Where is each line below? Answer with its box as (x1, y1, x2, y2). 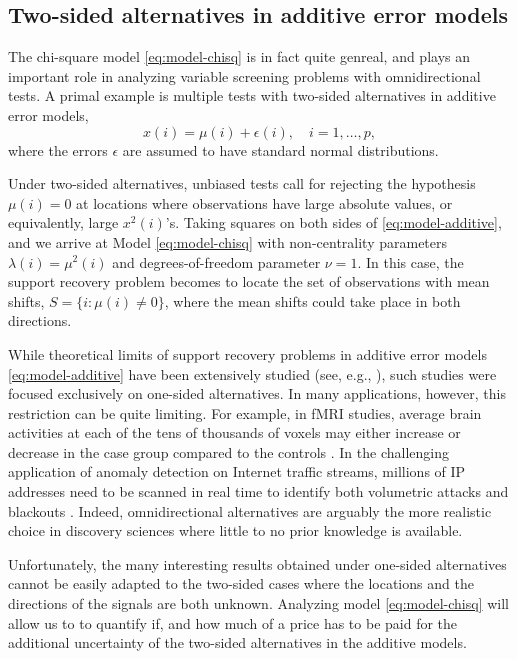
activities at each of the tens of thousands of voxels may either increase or (8, 422, 461, 443)
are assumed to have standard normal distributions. (122, 139, 439, 160)
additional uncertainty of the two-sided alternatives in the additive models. (8, 632, 467, 653)
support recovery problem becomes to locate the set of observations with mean (8, 271, 490, 292)
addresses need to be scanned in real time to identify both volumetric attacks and (8, 481, 509, 502)
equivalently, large (8, 212, 119, 233)
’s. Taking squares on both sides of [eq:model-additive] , (165, 212, 502, 233)
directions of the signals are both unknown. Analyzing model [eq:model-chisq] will (8, 593, 509, 614)
